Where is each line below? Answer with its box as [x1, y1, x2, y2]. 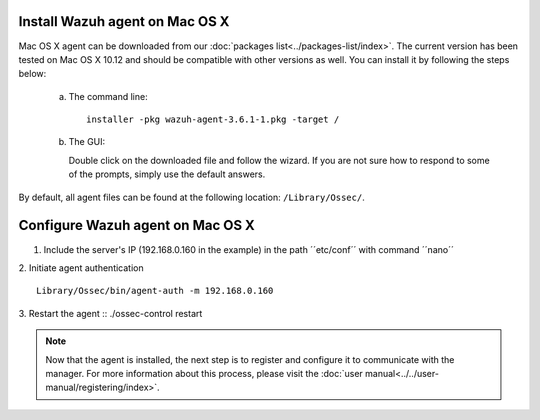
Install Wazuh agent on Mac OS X [18, 13, 230, 30]
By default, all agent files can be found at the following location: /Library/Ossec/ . [18, 191, 365, 203]
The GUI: [68, 136, 106, 148]
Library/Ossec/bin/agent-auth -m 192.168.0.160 [36, 285, 274, 297]
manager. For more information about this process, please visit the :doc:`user [45, 367, 364, 379]
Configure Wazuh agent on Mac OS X [18, 217, 255, 234]
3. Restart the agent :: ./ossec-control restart [18, 307, 203, 319]
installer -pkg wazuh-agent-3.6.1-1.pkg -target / [86, 114, 340, 125]
